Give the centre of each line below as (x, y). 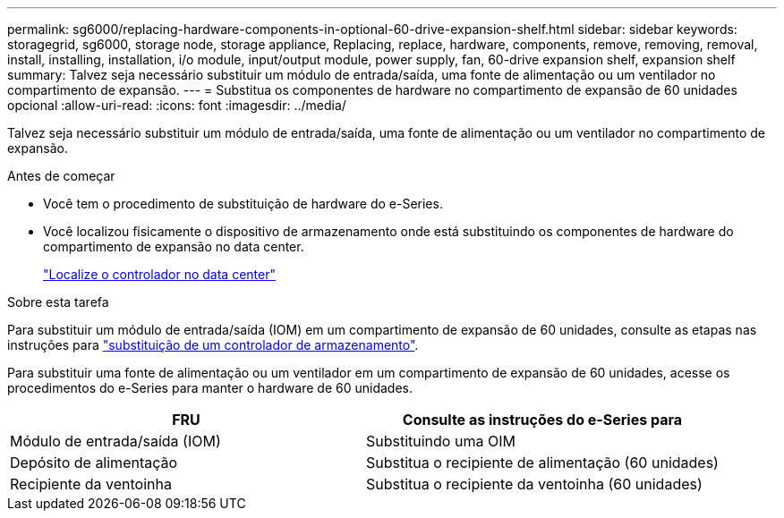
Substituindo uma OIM (440, 441)
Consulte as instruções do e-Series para (542, 420)
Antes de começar (61, 176)
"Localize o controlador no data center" (159, 274)
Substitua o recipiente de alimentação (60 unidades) (542, 463)
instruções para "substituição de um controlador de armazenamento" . (213, 345)
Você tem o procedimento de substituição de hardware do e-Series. (243, 204)
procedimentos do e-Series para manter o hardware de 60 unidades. (210, 388)
